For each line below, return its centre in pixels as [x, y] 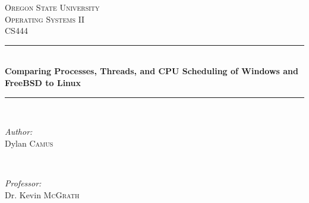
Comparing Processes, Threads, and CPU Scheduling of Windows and [152, 71]
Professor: [23, 183]
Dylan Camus [29, 143]
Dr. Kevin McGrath [42, 194]
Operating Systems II [45, 19]
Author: [19, 131]
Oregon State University [52, 7]
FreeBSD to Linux [43, 82]
